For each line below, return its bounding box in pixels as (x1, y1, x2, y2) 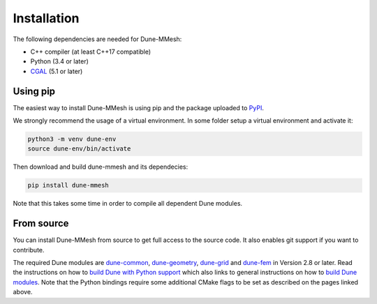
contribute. (13, 245, 45, 254)
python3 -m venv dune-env (27, 135, 117, 143)
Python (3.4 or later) (30, 57, 89, 66)
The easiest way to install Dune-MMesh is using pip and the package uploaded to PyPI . (13, 103, 265, 112)
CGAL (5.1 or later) (30, 67, 83, 75)
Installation (13, 10, 80, 26)
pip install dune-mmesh (27, 181, 110, 190)
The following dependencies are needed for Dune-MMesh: (13, 35, 182, 43)
